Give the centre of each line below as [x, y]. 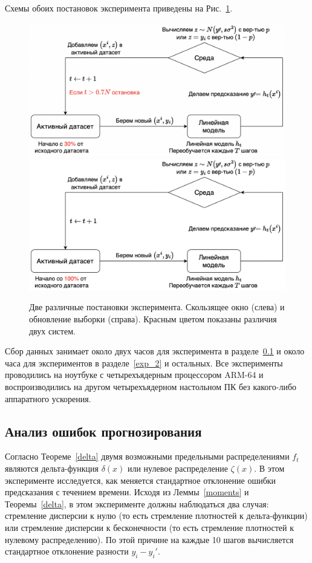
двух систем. [52, 330]
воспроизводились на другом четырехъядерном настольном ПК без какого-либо [151, 386]
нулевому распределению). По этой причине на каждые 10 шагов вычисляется [149, 539]
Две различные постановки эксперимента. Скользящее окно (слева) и [157, 307]
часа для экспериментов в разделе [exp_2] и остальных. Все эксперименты [144, 363]
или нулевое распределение [177, 468]
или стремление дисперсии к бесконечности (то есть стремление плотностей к [150, 527]
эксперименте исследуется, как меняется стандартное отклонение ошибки [141, 480]
